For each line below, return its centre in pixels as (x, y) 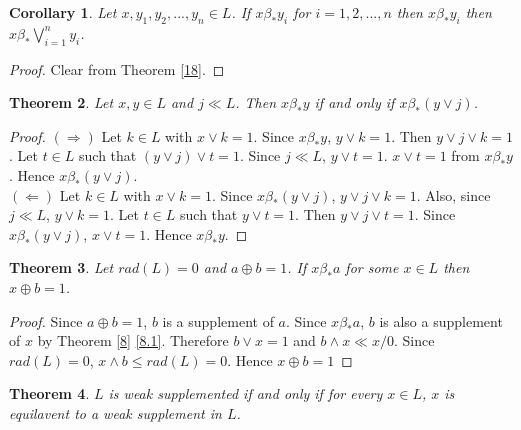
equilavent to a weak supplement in (115, 412)
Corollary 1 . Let (63, 12)
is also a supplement (441, 320)
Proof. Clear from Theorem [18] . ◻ (117, 68)
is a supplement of (218, 320)
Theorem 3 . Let (61, 267)
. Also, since (453, 194)
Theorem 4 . (49, 393)
